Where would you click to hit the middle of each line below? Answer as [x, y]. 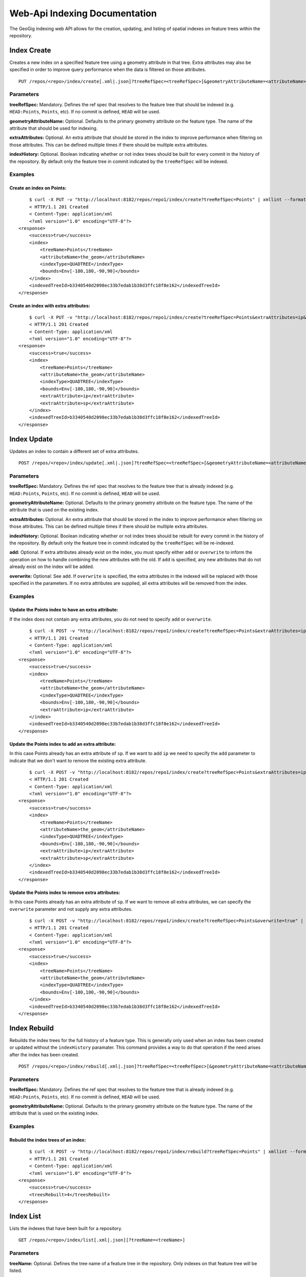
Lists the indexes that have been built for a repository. [66, 1228]
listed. [16, 1270]
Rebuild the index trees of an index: [48, 1140]
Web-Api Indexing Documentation [83, 13]
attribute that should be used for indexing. [54, 128]
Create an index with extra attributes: [50, 305]
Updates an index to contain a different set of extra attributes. [74, 451]
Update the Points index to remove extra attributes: [65, 892]
